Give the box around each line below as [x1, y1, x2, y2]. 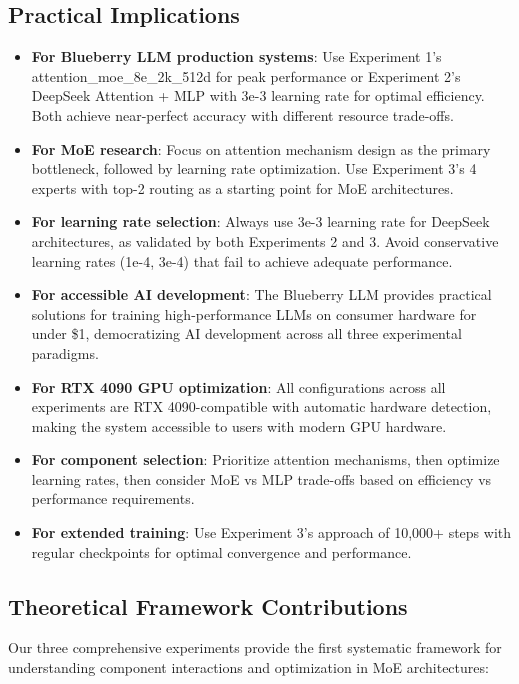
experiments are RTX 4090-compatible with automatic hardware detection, [31, 396, 492, 417]
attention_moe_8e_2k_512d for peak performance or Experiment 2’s [31, 65, 461, 86]
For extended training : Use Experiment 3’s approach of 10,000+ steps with [31, 522, 512, 543]
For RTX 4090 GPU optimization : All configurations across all [31, 376, 446, 397]
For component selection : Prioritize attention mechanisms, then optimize [31, 449, 500, 470]
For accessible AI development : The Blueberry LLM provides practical [31, 284, 492, 305]
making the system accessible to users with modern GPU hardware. [31, 415, 447, 436]
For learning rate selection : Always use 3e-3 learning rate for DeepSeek [31, 211, 490, 232]
